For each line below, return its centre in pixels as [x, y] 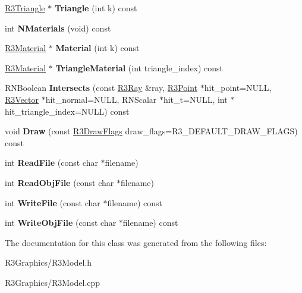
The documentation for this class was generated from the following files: [136, 242]
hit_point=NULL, [238, 88]
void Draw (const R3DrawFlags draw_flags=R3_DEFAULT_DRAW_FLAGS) [151, 131]
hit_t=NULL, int [195, 99]
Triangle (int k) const [96, 8]
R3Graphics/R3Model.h [48, 262]
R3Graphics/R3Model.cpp [53, 282]
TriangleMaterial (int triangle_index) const [139, 67]
